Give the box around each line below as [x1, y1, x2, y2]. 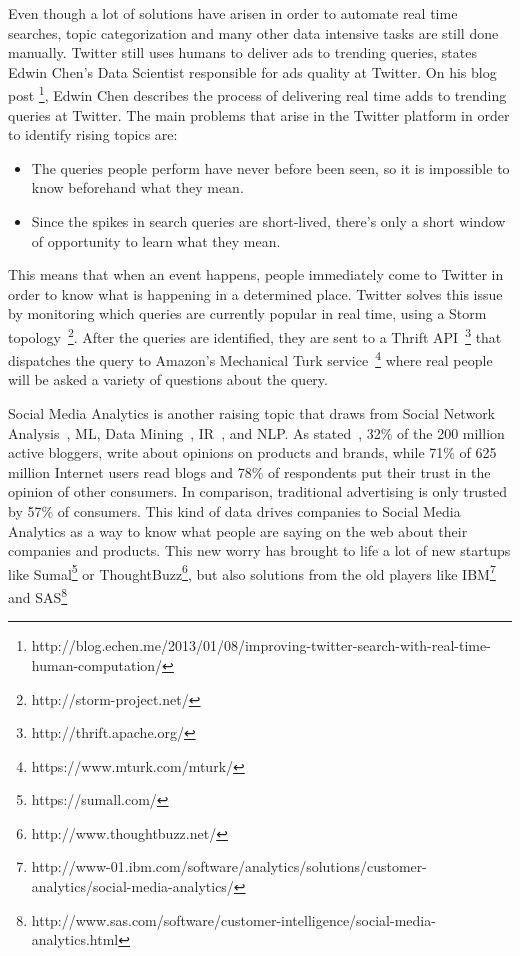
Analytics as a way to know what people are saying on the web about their [8, 520, 468, 541]
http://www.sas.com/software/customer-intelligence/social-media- [31, 909, 436, 930]
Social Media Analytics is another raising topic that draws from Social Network [8, 403, 496, 424]
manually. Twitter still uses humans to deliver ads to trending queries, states [8, 42, 477, 63]
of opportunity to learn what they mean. [31, 230, 281, 251]
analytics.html [31, 929, 119, 950]
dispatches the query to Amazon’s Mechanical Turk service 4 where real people [8, 347, 493, 370]
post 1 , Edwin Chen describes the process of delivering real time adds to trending [8, 82, 507, 106]
